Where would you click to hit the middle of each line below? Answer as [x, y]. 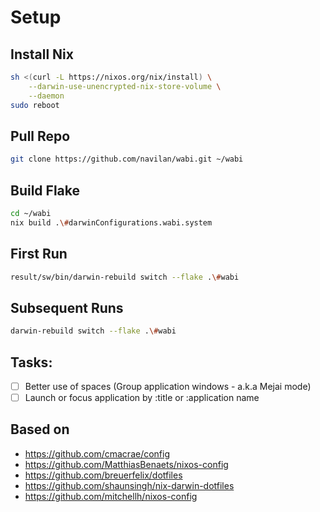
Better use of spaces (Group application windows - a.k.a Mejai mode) [168, 386]
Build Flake [45, 190]
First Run [39, 254]
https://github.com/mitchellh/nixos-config [111, 496]
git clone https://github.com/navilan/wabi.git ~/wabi [127, 159]
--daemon [46, 96]
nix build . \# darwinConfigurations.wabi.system [111, 222]
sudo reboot [35, 105]
